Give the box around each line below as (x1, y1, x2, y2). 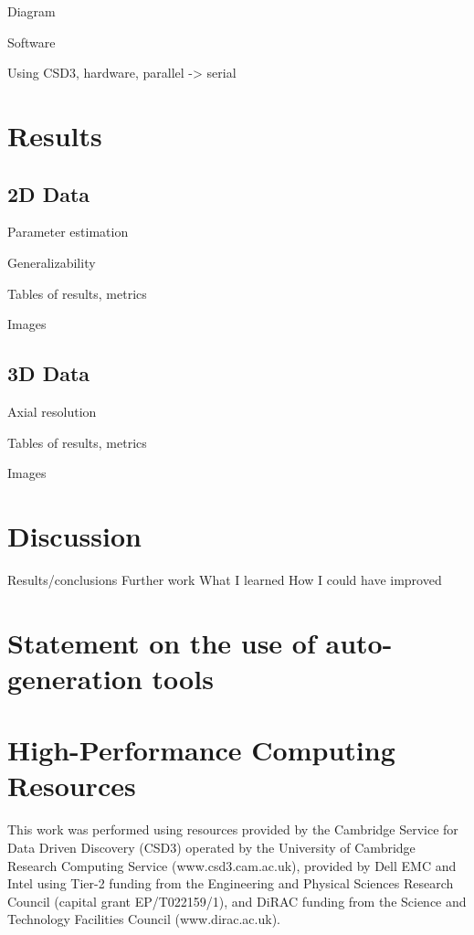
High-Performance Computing (7, 731, 395, 769)
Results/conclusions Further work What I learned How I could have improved (7, 569, 442, 589)
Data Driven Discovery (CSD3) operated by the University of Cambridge (7, 837, 416, 856)
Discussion (7, 516, 142, 554)
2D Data (7, 179, 90, 207)
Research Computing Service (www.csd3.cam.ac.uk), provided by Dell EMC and (7, 855, 457, 875)
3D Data (7, 359, 90, 388)
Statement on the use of (7, 623, 316, 661)
